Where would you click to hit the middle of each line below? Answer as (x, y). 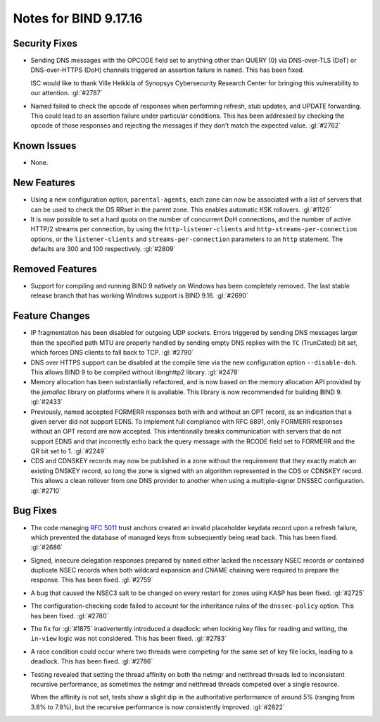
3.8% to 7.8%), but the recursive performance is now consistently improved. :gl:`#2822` (158, 707)
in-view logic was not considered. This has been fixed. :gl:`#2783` (129, 639)
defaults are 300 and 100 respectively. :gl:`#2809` (103, 249)
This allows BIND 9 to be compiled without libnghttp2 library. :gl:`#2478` (135, 372)
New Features (44, 183)
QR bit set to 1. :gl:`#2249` (69, 451)
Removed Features (55, 269)
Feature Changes (52, 316)
